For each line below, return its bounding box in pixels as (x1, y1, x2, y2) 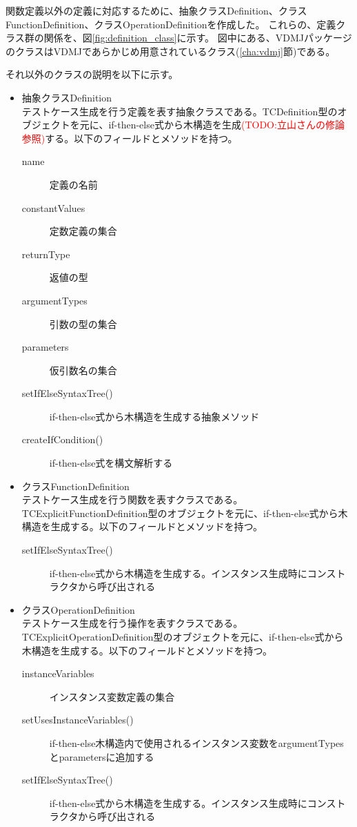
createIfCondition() (21, 432, 103, 447)
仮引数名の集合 (49, 362, 117, 377)
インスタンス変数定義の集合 (49, 689, 175, 703)
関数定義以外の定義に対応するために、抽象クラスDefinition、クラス (6, 3, 307, 17)
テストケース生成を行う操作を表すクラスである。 (21, 616, 243, 630)
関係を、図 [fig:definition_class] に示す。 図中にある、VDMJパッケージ (43, 30, 352, 45)
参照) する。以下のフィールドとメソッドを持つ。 (21, 130, 238, 145)
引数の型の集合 (49, 316, 117, 331)
